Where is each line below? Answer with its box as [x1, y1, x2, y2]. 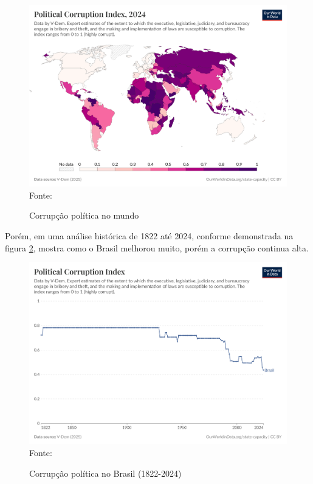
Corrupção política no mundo [29, 209, 139, 222]
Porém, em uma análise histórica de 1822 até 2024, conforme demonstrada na [5, 230, 294, 242]
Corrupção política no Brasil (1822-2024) [29, 466, 182, 479]
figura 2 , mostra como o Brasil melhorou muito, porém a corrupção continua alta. [5, 241, 309, 254]
